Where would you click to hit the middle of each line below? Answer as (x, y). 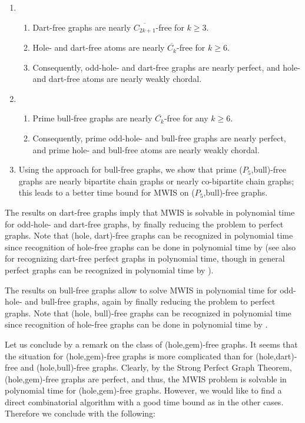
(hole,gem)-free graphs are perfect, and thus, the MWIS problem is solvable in (146, 379)
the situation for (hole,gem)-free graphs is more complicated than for (129, 356)
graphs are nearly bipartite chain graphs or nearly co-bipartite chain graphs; (156, 181)
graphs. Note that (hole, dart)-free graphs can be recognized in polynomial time (149, 235)
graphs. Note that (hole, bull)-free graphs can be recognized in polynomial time (148, 313)
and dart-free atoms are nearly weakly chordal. (117, 79)
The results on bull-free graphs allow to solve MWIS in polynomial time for (141, 290)
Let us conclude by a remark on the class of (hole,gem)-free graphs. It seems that (151, 344)
